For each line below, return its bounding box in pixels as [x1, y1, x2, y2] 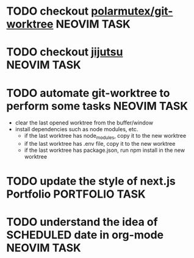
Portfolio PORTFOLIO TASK [6, 187, 146, 201]
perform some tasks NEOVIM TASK [6, 99, 188, 113]
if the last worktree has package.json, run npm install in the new [24, 146, 185, 154]
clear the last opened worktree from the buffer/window [15, 119, 154, 126]
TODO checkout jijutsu [6, 45, 123, 59]
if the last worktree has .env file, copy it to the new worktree [24, 140, 176, 148]
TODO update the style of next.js [6, 174, 176, 188]
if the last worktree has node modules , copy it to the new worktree [24, 132, 187, 141]
